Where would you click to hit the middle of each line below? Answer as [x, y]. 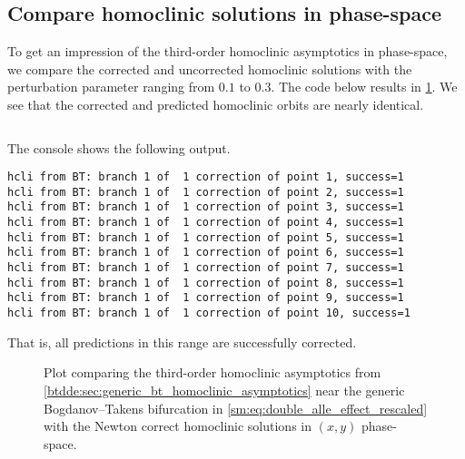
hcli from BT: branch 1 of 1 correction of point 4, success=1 [206, 223]
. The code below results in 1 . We [364, 87]
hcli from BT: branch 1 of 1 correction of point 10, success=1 [209, 313]
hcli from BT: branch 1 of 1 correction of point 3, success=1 [206, 207]
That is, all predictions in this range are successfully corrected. [182, 342]
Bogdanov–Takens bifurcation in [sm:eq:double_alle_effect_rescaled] [236, 408]
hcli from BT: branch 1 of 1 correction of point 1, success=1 [206, 177]
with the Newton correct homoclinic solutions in [178, 426]
